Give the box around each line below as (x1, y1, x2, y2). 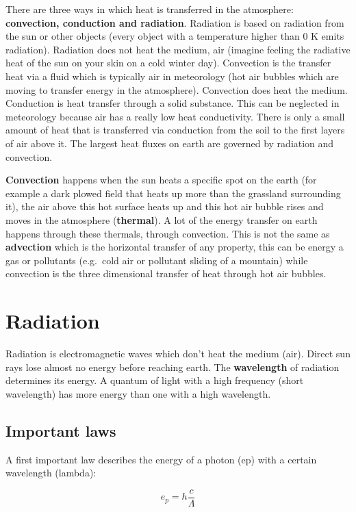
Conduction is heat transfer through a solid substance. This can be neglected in (5, 96, 340, 110)
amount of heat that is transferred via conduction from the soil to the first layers (5, 123, 345, 137)
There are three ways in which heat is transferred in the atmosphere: (5, 2, 294, 16)
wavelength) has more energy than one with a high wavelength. (5, 386, 271, 400)
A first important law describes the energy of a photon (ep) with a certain (5, 452, 317, 466)
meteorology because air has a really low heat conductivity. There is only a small (5, 109, 345, 123)
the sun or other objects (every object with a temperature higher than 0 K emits (5, 29, 344, 43)
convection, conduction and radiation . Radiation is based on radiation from (5, 15, 344, 29)
